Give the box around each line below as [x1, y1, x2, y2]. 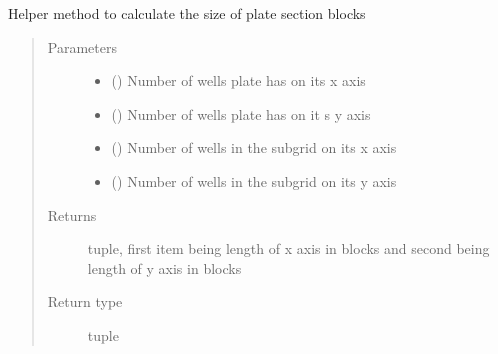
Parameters [47, 36, 117, 57]
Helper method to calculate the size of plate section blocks [8, 3, 366, 23]
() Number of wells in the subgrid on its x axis [111, 137, 397, 158]
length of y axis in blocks [87, 257, 242, 278]
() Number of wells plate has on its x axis [111, 70, 366, 91]
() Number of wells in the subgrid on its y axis [111, 170, 397, 191]
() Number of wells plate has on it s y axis [111, 103, 371, 124]
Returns [47, 204, 97, 225]
